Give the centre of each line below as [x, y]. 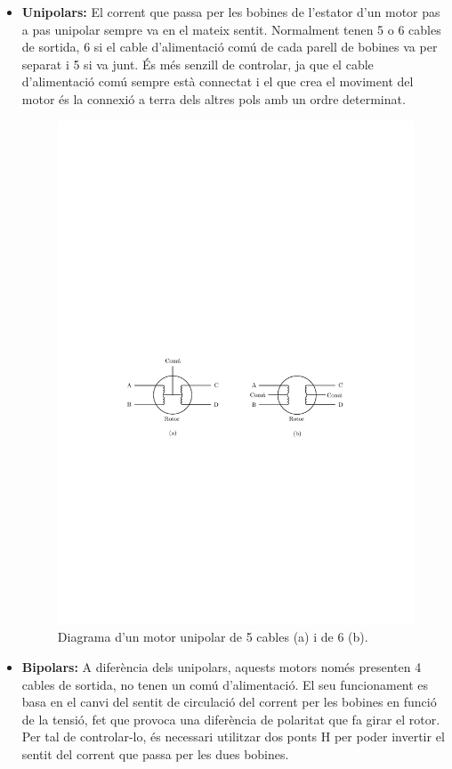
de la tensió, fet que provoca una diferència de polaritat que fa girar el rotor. [231, 719]
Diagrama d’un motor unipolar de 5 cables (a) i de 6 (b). [213, 637]
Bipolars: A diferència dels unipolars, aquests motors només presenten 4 [222, 667]
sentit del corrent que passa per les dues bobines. [155, 753]
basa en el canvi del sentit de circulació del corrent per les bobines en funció [229, 702]
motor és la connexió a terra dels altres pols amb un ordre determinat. [214, 98]
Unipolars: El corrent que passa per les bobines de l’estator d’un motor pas [231, 12]
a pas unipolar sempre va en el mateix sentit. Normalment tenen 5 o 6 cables [231, 29]
